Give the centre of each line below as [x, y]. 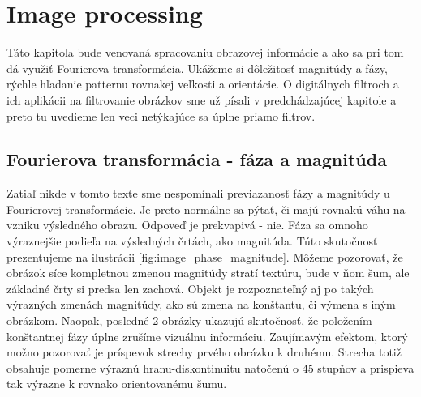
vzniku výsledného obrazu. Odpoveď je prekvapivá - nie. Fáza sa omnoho [187, 225]
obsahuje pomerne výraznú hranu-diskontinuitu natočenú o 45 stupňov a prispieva [210, 367]
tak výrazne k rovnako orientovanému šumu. [117, 384]
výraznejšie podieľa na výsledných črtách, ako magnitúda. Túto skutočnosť [192, 241]
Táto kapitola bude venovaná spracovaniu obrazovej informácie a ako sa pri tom [205, 52]
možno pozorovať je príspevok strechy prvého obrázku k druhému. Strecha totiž [204, 352]
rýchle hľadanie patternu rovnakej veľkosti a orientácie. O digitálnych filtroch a [203, 84]
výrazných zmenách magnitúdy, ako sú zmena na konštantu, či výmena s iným [201, 304]
